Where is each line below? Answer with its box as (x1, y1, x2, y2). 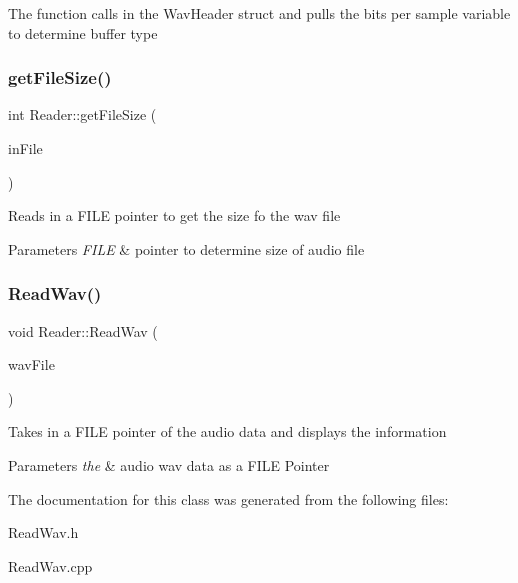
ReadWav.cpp (8, 555, 93, 576)
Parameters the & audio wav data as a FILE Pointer (8, 454, 330, 475)
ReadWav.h (8, 522, 79, 543)
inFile (8, 138, 43, 158)
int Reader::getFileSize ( (8, 104, 157, 125)
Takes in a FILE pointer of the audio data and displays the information (8, 421, 447, 442)
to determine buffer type (8, 22, 158, 43)
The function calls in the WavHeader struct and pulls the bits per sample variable (8, 3, 511, 23)
